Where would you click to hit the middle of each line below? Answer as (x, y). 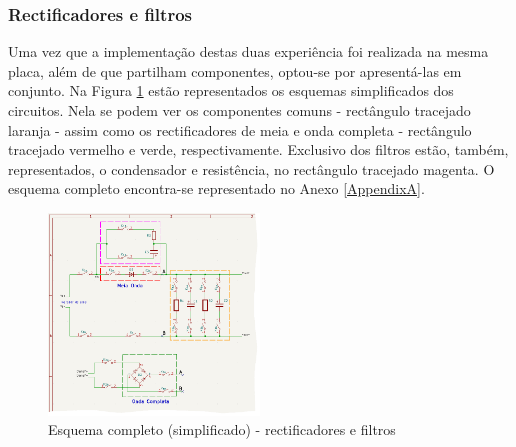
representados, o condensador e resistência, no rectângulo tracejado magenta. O (251, 168)
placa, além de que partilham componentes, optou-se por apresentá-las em (235, 70)
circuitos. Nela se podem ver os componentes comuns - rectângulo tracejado (239, 110)
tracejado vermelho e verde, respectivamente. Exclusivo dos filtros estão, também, (258, 149)
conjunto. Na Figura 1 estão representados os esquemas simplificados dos (231, 90)
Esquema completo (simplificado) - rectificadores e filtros (222, 429)
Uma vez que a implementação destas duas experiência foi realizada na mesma (248, 51)
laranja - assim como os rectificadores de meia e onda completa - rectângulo (240, 129)
